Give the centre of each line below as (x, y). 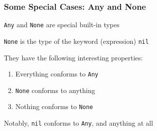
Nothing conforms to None (54, 106)
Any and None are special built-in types (62, 25)
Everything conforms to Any (57, 74)
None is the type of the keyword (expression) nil (77, 41)
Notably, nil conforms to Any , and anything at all (78, 123)
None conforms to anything (55, 90)
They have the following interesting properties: (73, 57)
